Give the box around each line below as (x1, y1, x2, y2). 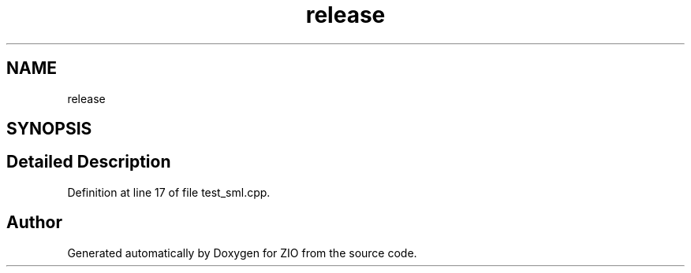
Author (6, 212, 62, 233)
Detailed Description (6, 152, 171, 172)
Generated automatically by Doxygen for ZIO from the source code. (67, 245, 417, 260)
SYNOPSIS (6, 119, 92, 139)
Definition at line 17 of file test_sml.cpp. (67, 185, 271, 199)
